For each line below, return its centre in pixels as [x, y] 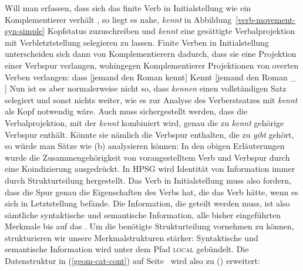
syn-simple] [25, 31]
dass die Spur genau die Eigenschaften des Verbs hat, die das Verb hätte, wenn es [151, 192]
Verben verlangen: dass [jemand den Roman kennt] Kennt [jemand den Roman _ [151, 77]
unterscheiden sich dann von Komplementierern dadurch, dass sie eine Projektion [151, 54]
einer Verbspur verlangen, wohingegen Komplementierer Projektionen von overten [152, 65]
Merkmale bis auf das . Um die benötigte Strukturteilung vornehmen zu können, [149, 226]
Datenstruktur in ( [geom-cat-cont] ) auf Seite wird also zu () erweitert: [132, 261]
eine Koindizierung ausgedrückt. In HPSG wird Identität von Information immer [150, 169]
